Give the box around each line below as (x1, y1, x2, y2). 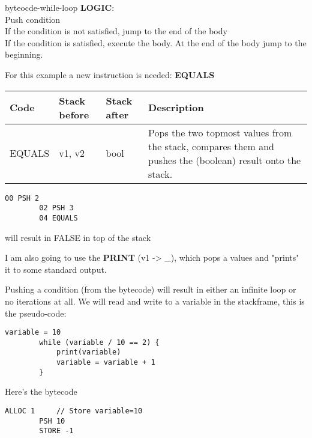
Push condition (5, 13, 61, 25)
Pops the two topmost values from (148, 125, 292, 139)
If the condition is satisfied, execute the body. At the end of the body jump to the (5, 36, 307, 49)
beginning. (5, 48, 43, 61)
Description (148, 100, 204, 115)
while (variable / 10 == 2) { (39, 338, 160, 347)
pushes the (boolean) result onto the (148, 153, 301, 167)
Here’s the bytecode (5, 385, 77, 398)
